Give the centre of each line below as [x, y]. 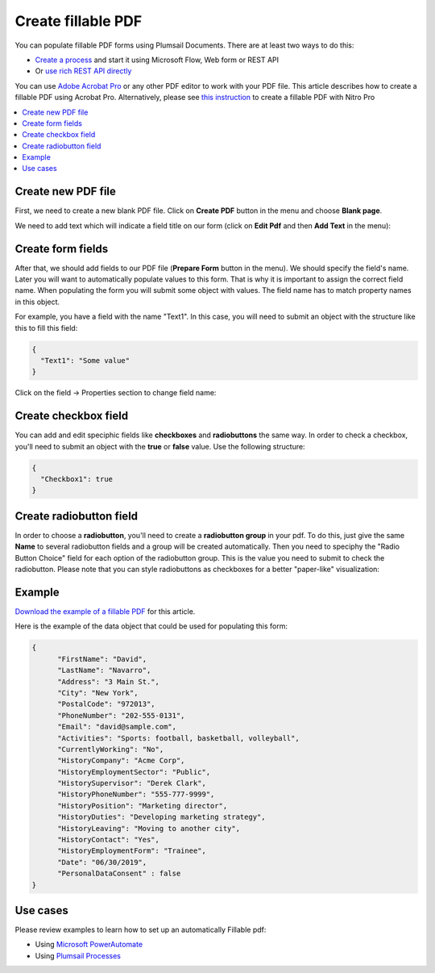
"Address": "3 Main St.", [109, 681]
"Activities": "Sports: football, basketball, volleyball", [178, 738]
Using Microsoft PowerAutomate [89, 945]
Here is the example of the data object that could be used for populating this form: [151, 626]
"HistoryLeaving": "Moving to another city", [149, 828]
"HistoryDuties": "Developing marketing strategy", [162, 817]
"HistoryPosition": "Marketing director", [143, 806]
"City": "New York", [98, 693]
